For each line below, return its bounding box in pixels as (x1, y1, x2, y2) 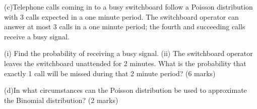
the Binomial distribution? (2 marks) (4, 94, 118, 105)
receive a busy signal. (4, 31, 70, 41)
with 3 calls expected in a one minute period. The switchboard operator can (4, 11, 239, 22)
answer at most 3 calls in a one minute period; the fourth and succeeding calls (4, 21, 245, 32)
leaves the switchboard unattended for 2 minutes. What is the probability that (4, 58, 246, 68)
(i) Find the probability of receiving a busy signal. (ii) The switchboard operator (4, 48, 253, 59)
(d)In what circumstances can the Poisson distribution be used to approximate (4, 85, 247, 95)
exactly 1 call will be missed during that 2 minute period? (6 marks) (4, 68, 216, 78)
